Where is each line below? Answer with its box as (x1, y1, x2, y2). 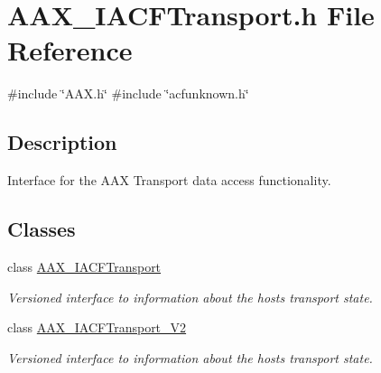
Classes (7, 215, 76, 243)
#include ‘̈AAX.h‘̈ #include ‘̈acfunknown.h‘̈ (7, 84, 249, 103)
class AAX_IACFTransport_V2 (7, 318, 187, 337)
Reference (7, 32, 133, 69)
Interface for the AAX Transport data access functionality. (7, 171, 331, 190)
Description (7, 128, 117, 156)
